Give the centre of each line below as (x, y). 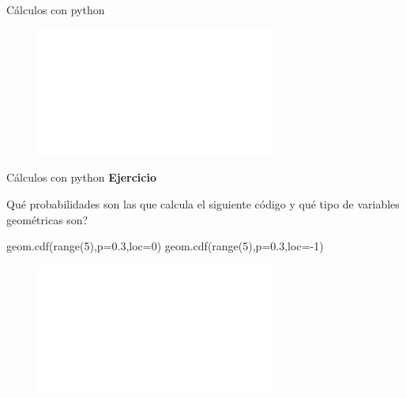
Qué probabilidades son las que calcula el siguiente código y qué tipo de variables (203, 204)
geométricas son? (47, 219)
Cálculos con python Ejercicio (82, 177)
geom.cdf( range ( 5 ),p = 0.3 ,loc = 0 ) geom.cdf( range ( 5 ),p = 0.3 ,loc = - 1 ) (165, 246)
